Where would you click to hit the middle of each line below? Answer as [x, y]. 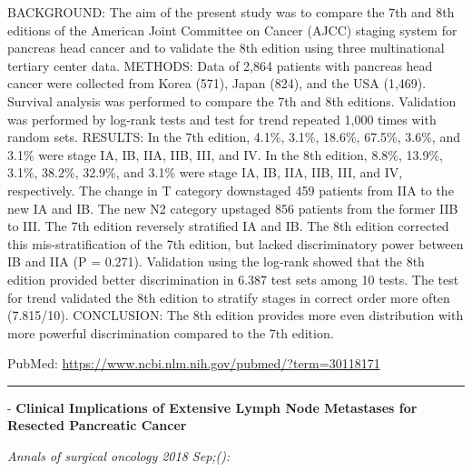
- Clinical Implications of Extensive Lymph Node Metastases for [212, 407]
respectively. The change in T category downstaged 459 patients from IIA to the [231, 190]
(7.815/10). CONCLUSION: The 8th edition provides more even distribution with [236, 315]
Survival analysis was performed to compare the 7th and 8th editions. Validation [232, 100]
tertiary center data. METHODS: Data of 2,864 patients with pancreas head [220, 65]
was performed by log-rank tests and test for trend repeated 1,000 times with [222, 119]
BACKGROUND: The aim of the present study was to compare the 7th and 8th [231, 12]
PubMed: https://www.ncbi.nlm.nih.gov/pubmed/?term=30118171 [194, 363]
